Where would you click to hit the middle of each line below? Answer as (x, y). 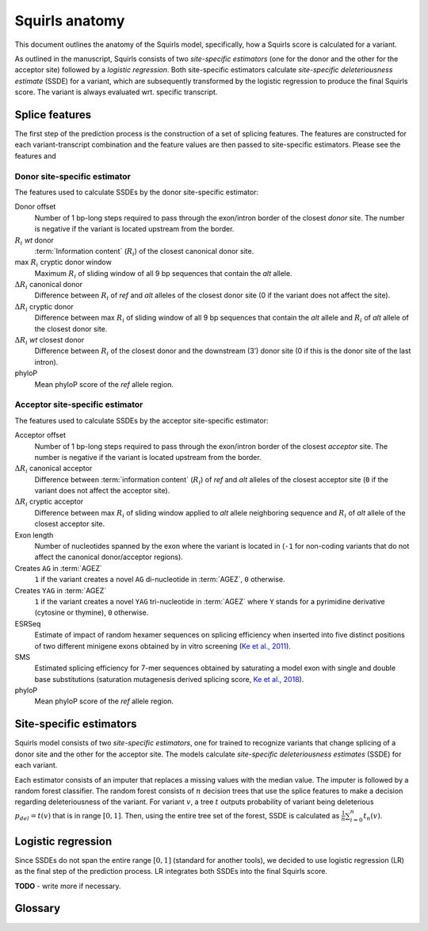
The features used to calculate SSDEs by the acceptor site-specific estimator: (141, 420)
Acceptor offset (40, 435)
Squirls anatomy (70, 21)
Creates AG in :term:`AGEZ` (59, 568)
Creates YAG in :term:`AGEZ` (61, 590)
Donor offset (35, 207)
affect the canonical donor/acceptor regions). (109, 557)
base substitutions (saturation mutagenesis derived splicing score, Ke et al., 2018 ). (169, 679)
